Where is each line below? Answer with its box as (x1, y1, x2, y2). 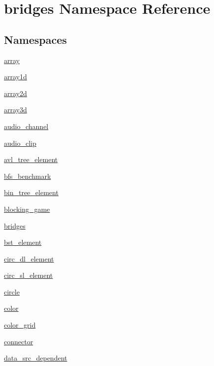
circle (4, 286, 20, 297)
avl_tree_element (4, 154, 58, 165)
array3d (4, 104, 27, 115)
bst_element (4, 237, 42, 247)
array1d (4, 71, 27, 82)
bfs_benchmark (4, 170, 51, 181)
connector (4, 336, 33, 346)
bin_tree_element (4, 187, 59, 198)
